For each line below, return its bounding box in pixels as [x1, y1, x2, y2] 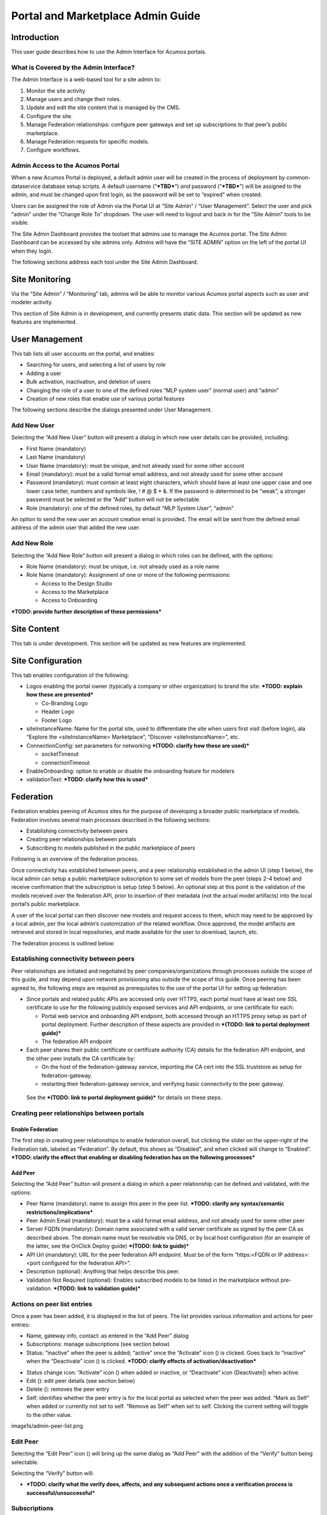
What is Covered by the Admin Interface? [11, 63, 135, 72]
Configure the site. [26, 112, 73, 119]
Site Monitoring [11, 274, 71, 284]
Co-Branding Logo [41, 699, 88, 707]
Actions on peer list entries [11, 1300, 93, 1308]
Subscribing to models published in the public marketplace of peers [26, 844, 196, 851]
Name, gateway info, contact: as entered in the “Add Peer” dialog [26, 1332, 189, 1339]
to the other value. [26, 1411, 72, 1418]
